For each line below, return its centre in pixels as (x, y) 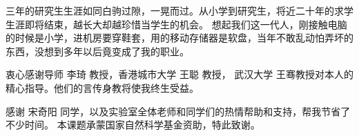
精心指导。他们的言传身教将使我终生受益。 (102, 87)
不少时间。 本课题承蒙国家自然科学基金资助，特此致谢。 (133, 125)
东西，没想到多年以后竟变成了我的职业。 (97, 51)
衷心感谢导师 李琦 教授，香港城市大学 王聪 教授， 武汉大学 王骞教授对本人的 (179, 74)
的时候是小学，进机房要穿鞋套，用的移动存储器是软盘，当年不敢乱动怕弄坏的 (179, 38)
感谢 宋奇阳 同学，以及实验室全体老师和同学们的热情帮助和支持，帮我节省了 (178, 111)
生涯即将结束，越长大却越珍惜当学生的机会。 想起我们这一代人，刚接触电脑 (176, 24)
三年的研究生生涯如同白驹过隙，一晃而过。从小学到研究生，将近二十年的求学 (179, 10)
